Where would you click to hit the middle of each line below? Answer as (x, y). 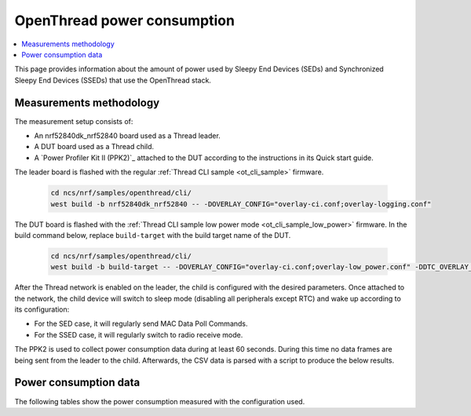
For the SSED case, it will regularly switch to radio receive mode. (139, 334)
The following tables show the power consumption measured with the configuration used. (160, 401)
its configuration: (42, 309)
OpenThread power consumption (125, 20)
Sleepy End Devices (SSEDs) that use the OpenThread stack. (113, 80)
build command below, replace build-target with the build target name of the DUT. (153, 235)
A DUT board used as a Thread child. (94, 147)
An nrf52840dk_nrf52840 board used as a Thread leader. (128, 136)
